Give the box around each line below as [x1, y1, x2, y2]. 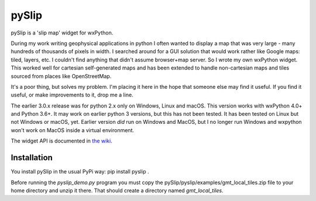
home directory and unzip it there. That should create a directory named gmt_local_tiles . [11, 187, 224, 194]
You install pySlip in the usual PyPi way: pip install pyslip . [11, 168, 149, 175]
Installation [11, 153, 53, 163]
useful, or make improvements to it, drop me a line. [11, 91, 134, 99]
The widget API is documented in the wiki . [11, 137, 112, 144]
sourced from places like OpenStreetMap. [11, 72, 112, 79]
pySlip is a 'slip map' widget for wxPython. [11, 29, 114, 36]
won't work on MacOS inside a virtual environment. [11, 126, 135, 134]
